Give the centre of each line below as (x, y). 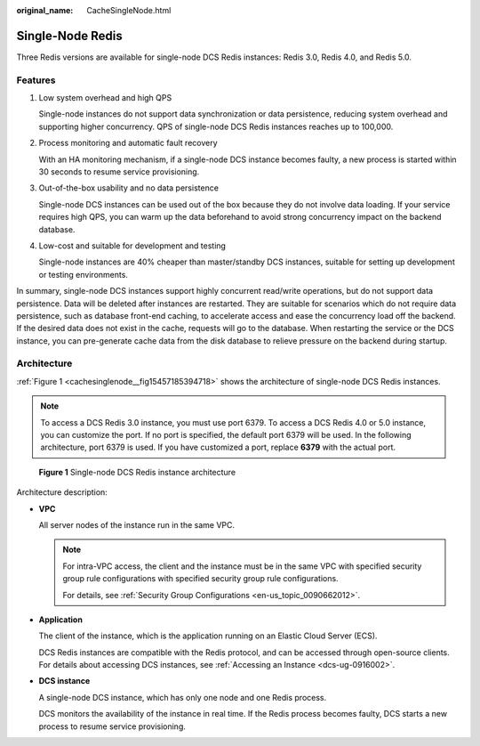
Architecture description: (62, 492)
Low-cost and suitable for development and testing (132, 246)
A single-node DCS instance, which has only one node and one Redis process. (183, 697)
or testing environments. (84, 274)
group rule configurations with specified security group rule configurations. (200, 579)
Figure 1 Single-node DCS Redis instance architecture (137, 472)
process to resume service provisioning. (112, 726)
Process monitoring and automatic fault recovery (128, 143)
